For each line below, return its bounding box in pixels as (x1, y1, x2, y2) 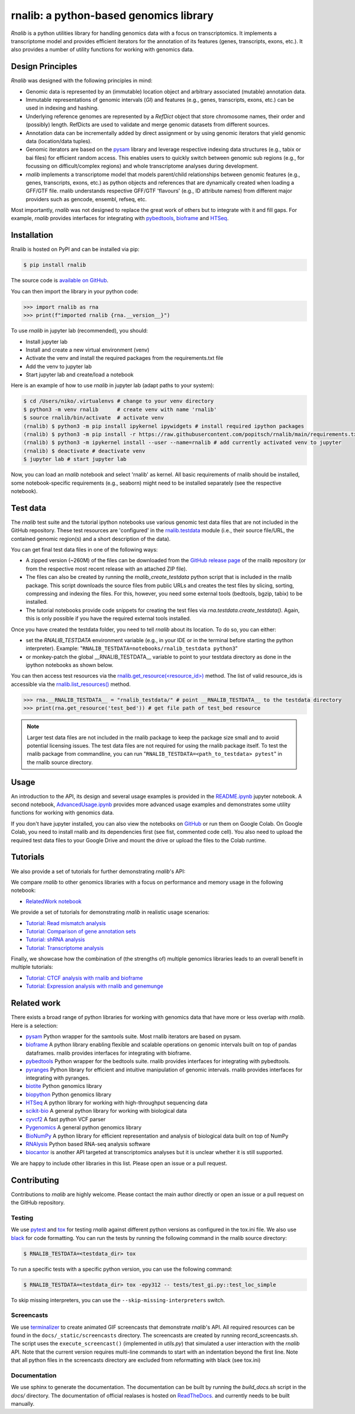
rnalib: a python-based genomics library (11, 9, 214, 22)
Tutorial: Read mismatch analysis (25, 919, 106, 926)
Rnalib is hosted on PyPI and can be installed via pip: (11, 246, 140, 253)
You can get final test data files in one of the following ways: (11, 546, 158, 553)
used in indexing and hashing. (25, 104, 99, 112)
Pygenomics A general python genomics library (25, 1124, 142, 1131)
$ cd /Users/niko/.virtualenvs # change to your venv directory (23, 398, 214, 405)
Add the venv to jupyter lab (25, 363, 92, 370)
